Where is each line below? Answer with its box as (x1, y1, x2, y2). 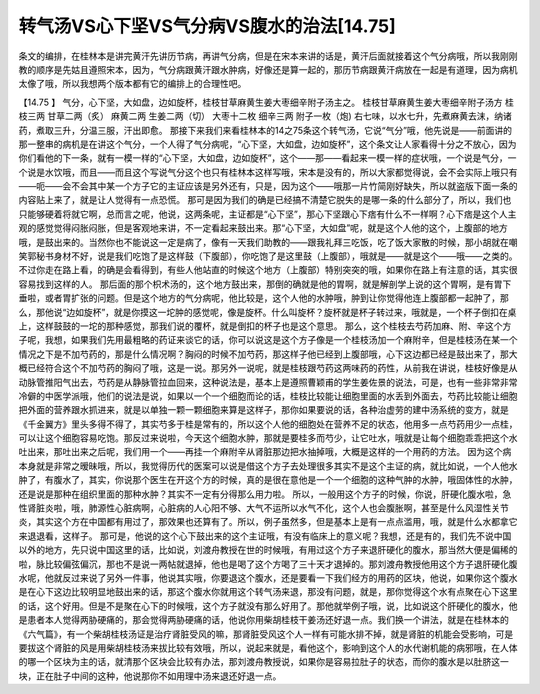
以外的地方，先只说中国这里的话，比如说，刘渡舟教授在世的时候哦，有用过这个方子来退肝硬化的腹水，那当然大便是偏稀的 (18, 544, 518, 556)
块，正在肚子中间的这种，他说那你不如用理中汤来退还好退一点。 (18, 670, 282, 682)
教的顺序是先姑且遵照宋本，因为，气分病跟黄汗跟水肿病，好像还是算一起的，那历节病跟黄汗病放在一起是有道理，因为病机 (18, 63, 518, 75)
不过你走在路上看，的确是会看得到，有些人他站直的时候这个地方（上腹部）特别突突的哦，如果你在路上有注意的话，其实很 (18, 264, 518, 276)
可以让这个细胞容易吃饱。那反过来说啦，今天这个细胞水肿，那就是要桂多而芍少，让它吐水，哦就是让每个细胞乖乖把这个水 (18, 432, 518, 444)
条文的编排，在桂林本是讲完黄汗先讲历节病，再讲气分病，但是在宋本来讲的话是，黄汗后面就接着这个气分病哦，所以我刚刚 (18, 50, 518, 62)
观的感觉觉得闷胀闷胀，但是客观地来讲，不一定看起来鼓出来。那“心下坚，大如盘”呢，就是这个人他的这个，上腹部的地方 (18, 222, 509, 234)
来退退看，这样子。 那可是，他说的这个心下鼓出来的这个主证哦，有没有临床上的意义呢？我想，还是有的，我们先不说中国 (18, 530, 512, 542)
